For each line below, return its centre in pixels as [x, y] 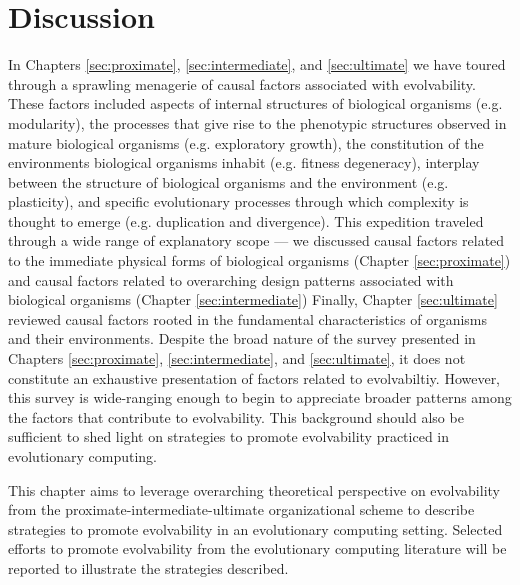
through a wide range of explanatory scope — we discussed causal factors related [256, 240]
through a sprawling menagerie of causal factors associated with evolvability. [242, 83]
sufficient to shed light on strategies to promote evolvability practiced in [229, 436]
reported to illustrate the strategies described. [148, 567]
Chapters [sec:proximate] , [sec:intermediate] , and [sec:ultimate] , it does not [237, 358]
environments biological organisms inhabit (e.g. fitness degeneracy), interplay [244, 162]
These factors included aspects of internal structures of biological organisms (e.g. [255, 103]
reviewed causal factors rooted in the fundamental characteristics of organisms [248, 318]
